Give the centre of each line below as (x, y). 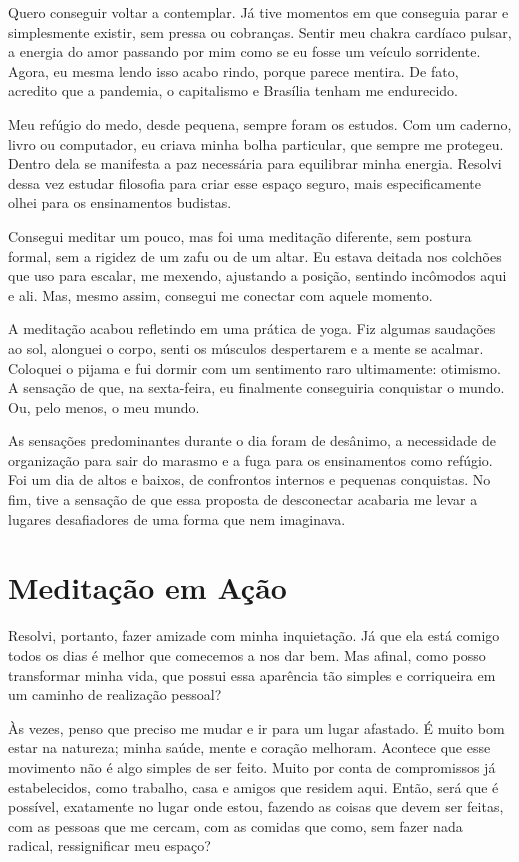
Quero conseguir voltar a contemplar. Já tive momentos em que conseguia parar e (258, 12)
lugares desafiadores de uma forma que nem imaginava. (177, 518)
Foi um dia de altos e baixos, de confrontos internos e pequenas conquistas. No (249, 479)
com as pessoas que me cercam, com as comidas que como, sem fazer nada (235, 825)
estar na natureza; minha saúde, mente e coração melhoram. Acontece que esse (249, 747)
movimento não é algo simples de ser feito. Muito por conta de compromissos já (252, 766)
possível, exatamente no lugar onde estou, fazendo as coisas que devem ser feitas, (256, 806)
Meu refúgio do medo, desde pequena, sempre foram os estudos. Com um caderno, (260, 123)
